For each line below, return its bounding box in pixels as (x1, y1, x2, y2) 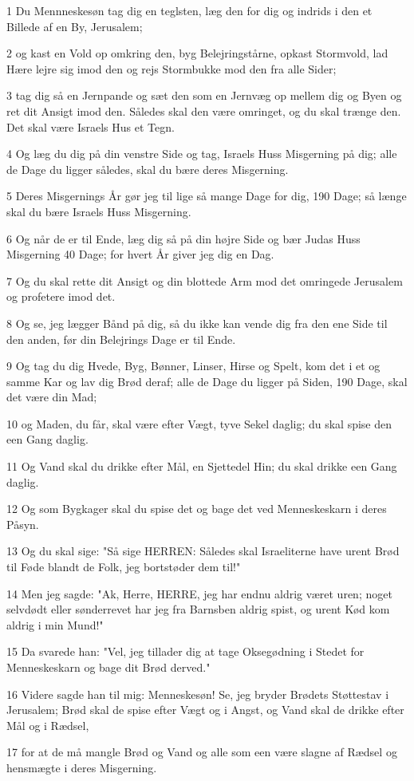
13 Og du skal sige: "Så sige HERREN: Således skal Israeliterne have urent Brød (6, 542, 400, 559)
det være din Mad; (6, 389, 97, 405)
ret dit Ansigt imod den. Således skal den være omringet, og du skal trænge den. (6, 102, 401, 119)
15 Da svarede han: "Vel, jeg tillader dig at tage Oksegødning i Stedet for (6, 643, 365, 660)
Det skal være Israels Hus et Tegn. (6, 118, 175, 135)
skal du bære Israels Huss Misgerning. (6, 203, 191, 219)
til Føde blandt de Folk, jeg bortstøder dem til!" (6, 558, 241, 575)
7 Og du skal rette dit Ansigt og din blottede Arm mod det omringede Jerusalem (6, 272, 403, 289)
